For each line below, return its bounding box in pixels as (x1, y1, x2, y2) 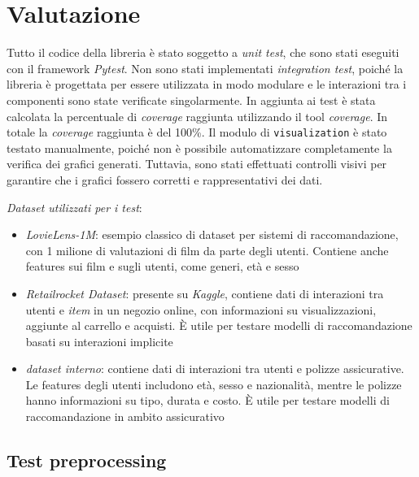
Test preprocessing (7, 448, 167, 473)
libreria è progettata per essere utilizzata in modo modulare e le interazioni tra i (7, 76, 407, 93)
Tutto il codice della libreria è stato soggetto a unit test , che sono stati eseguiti (7, 44, 399, 61)
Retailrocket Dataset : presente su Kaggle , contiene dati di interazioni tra (25, 284, 384, 301)
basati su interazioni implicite (25, 332, 173, 349)
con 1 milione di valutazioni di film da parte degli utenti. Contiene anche (25, 241, 389, 258)
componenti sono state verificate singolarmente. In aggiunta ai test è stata (7, 91, 376, 108)
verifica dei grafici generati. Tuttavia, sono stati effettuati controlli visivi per (7, 155, 387, 172)
